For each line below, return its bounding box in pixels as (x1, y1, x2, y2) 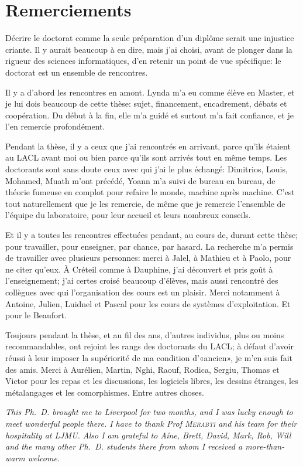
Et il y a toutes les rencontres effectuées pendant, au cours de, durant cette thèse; (5, 229, 298, 241)
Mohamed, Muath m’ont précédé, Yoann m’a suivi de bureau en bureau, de (5, 174, 276, 186)
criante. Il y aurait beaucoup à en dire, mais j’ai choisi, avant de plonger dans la (5, 43, 292, 55)
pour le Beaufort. (5, 309, 67, 321)
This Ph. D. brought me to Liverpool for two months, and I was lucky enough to (5, 406, 293, 418)
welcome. (27, 451, 60, 464)
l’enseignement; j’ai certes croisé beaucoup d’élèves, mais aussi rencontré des (5, 274, 278, 287)
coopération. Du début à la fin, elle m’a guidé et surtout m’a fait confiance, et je (5, 108, 294, 121)
